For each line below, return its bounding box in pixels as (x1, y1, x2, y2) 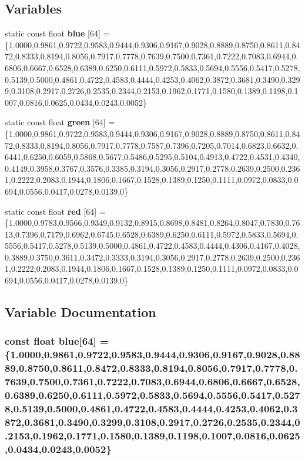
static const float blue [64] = (5, 27, 110, 39)
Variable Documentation (5, 303, 156, 321)
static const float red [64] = (5, 205, 106, 217)
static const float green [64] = (5, 116, 115, 128)
